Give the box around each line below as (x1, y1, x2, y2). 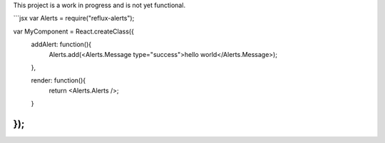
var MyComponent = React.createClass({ (13, 27, 135, 36)
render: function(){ (31, 76, 86, 85)
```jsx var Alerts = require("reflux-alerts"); (13, 14, 135, 23)
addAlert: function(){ (31, 40, 92, 49)
